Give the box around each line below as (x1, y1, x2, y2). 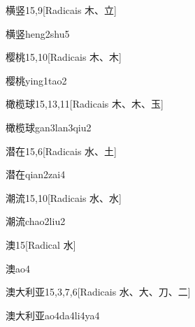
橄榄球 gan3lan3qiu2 (6, 119, 92, 134)
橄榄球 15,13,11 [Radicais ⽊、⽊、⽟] (6, 96, 164, 111)
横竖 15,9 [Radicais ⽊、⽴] (6, 3, 117, 17)
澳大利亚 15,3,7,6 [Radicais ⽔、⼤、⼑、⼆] (6, 284, 191, 299)
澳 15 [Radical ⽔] (6, 237, 76, 252)
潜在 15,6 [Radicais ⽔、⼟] (6, 143, 117, 158)
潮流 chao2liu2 (6, 214, 66, 228)
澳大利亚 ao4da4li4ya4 (6, 307, 100, 322)
